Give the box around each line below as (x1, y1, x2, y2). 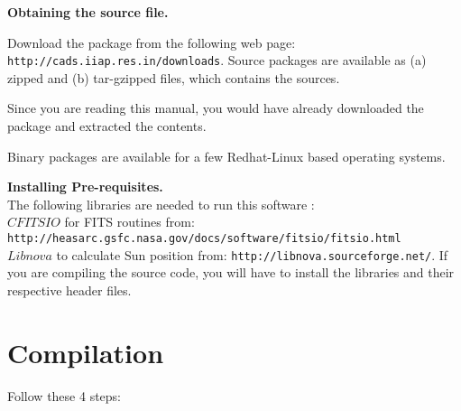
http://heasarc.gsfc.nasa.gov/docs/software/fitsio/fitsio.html (7, 232, 401, 245)
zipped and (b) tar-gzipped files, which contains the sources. (7, 68, 340, 87)
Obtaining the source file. (7, 3, 169, 21)
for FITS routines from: (64, 212, 195, 231)
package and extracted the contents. (7, 117, 207, 135)
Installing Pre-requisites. (7, 177, 163, 196)
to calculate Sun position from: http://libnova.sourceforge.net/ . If (56, 245, 448, 264)
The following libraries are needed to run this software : (7, 194, 315, 213)
